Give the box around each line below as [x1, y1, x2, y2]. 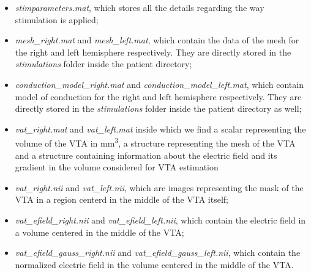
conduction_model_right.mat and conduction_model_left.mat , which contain [15, 78, 304, 90]
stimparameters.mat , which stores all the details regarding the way [15, 1, 264, 13]
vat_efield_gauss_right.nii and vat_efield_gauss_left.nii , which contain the [15, 246, 301, 259]
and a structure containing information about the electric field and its [15, 148, 277, 161]
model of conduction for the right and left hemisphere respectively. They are [15, 90, 302, 103]
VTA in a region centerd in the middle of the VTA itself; [15, 193, 229, 206]
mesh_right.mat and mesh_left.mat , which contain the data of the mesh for [15, 34, 299, 46]
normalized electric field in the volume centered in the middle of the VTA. [15, 258, 294, 271]
